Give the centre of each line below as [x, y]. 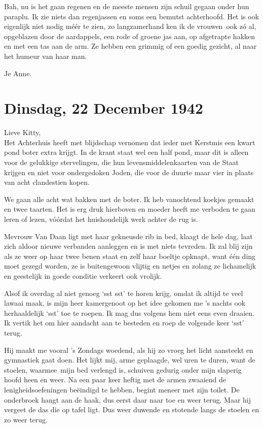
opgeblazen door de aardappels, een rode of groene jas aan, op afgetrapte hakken [130, 36]
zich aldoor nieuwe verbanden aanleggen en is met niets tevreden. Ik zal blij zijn [128, 246]
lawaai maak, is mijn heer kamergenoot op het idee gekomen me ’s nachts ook [125, 303]
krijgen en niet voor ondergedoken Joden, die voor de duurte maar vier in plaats [129, 172]
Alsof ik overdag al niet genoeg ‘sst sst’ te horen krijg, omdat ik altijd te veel [124, 293]
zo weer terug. [26, 419]
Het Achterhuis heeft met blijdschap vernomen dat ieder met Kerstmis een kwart [130, 142]
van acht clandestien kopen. [47, 182]
